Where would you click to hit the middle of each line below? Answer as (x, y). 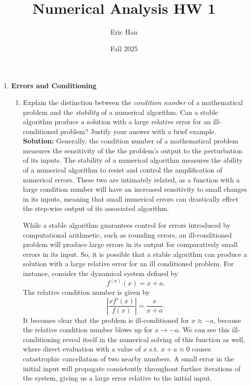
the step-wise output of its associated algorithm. (96, 208)
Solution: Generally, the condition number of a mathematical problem (130, 141)
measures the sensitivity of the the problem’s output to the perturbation (133, 150)
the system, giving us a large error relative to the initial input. (117, 378)
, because (227, 320)
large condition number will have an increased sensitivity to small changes (135, 189)
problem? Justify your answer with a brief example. (138, 131)
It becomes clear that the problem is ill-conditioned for (106, 320)
